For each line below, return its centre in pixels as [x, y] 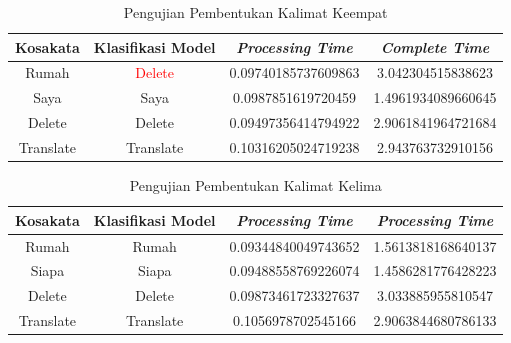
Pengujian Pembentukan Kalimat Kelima [255, 185]
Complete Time [435, 46]
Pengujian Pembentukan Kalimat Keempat [255, 12]
